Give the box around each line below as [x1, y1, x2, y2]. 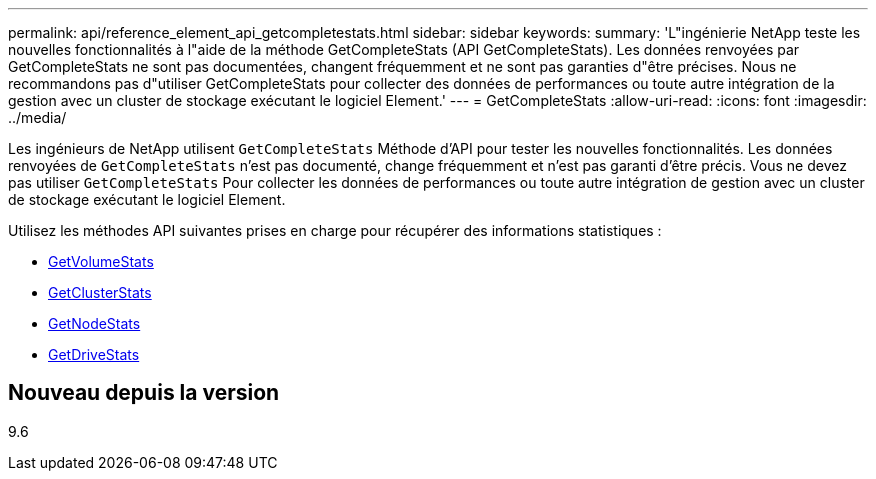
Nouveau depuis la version [8, 380, 280, 406]
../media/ [8, 109, 67, 126]
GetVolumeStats [48, 253, 154, 270]
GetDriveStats [48, 346, 140, 363]
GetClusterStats [48, 284, 152, 301]
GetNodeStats [48, 315, 141, 332]
